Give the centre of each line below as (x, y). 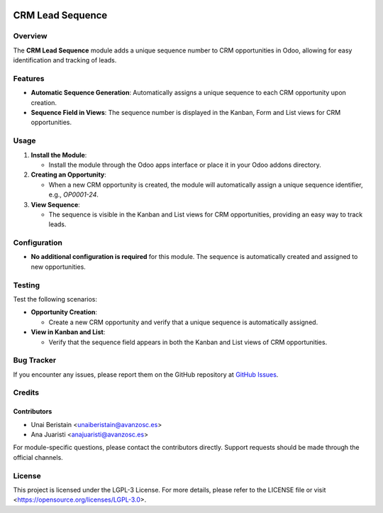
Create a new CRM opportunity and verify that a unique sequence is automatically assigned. (183, 322)
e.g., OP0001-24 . (74, 194)
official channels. (38, 457)
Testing (27, 285)
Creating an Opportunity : (68, 175)
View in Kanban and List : (68, 332)
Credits (26, 392)
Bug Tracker (35, 360)
